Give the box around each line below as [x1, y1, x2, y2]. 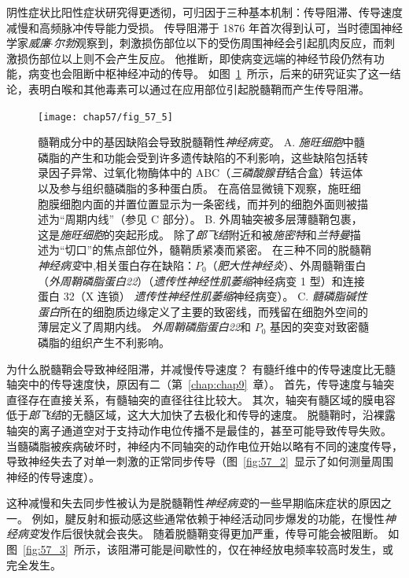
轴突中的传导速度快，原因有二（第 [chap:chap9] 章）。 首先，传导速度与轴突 [6, 376, 395, 392]
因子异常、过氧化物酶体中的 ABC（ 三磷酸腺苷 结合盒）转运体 [48, 164, 363, 181]
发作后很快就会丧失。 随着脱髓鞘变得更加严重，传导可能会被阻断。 [39, 525, 385, 542]
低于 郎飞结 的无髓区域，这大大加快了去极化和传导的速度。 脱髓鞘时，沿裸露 [6, 407, 396, 423]
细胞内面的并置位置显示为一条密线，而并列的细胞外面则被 [59, 195, 357, 212]
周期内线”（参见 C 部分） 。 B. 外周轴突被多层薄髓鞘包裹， [64, 211, 363, 227]
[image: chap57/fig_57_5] [38, 111, 173, 123]
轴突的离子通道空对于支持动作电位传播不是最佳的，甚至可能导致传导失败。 [6, 422, 392, 438]
